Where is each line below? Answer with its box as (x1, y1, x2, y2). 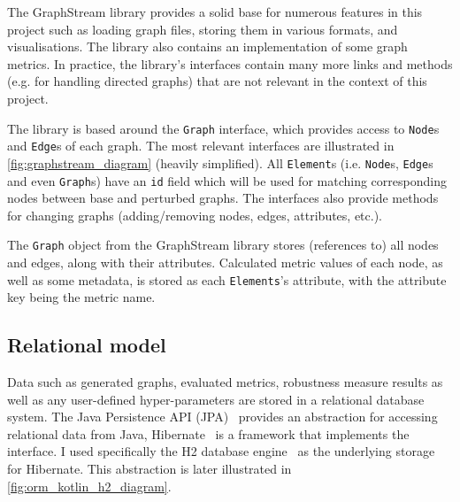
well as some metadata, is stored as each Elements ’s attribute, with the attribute (7, 270, 447, 289)
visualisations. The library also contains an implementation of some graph (7, 37, 408, 56)
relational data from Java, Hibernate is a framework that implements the (7, 424, 410, 443)
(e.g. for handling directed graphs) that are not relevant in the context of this (7, 72, 427, 90)
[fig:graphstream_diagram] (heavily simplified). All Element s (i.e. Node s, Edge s (7, 153, 433, 172)
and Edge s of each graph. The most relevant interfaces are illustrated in (7, 136, 395, 155)
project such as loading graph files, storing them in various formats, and (7, 19, 398, 38)
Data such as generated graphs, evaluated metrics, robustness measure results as (7, 373, 443, 391)
